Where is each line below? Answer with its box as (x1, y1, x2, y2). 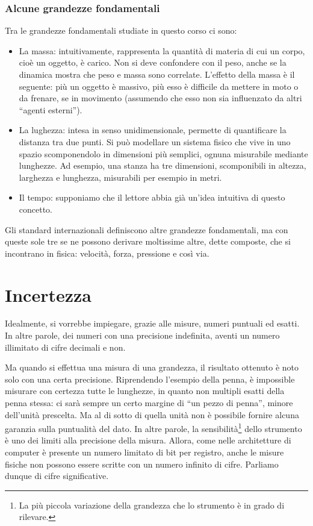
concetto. (19, 202, 53, 215)
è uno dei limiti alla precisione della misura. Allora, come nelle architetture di (5, 434, 291, 446)
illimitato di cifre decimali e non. (5, 340, 126, 353)
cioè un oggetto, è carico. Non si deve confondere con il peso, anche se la (19, 56, 287, 69)
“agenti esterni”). (19, 103, 82, 116)
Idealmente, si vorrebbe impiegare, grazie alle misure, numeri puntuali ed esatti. (5, 317, 300, 330)
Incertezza (5, 282, 91, 307)
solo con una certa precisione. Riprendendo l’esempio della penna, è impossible (5, 372, 295, 385)
